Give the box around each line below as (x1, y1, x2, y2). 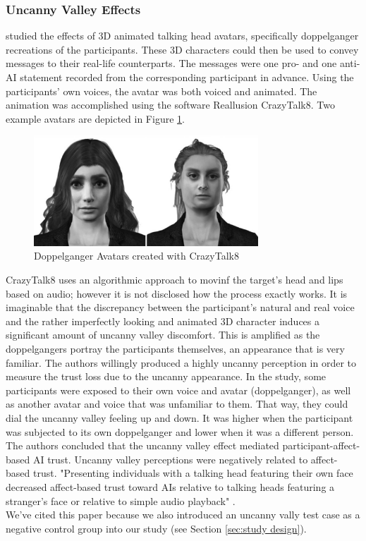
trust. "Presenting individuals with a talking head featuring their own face (32, 466, 353, 480)
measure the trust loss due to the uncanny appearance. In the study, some (6, 369, 327, 384)
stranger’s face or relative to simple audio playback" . (6, 493, 236, 508)
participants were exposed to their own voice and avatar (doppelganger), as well (6, 382, 351, 397)
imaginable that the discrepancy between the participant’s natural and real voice (6, 300, 355, 315)
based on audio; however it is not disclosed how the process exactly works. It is (6, 286, 348, 300)
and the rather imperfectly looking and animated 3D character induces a (6, 313, 319, 328)
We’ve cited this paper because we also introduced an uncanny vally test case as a (6, 507, 360, 522)
